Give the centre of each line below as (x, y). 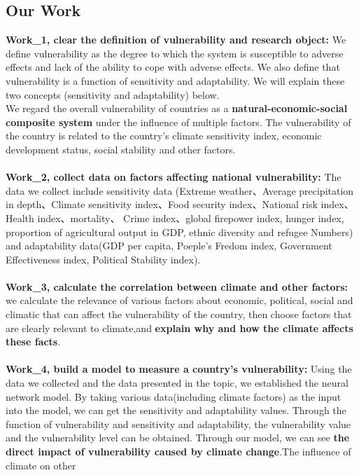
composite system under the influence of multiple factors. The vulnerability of (178, 122)
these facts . (33, 342)
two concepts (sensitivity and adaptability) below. (113, 94)
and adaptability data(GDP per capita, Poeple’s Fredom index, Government (169, 246)
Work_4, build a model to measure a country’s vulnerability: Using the (179, 369)
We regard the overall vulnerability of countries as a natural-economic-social (177, 108)
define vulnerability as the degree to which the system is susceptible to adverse (175, 53)
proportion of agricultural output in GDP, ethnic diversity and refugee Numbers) (179, 232)
